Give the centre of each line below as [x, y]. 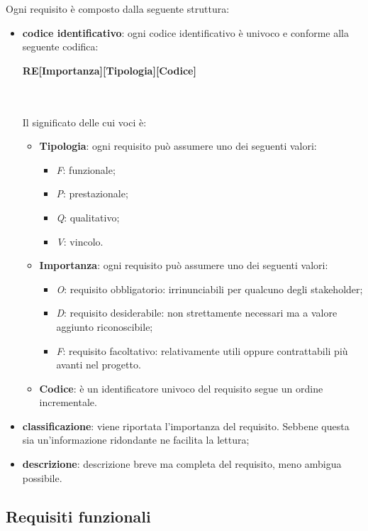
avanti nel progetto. [99, 365]
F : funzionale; [86, 169]
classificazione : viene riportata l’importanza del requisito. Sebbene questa [186, 426]
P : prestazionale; [92, 193]
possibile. [42, 477]
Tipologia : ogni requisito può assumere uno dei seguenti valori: [178, 146]
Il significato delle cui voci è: [84, 122]
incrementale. [68, 402]
